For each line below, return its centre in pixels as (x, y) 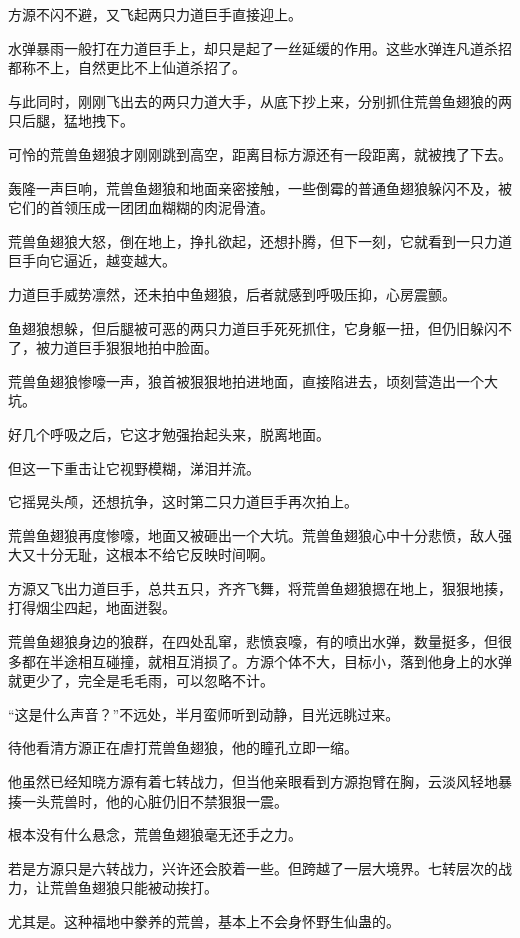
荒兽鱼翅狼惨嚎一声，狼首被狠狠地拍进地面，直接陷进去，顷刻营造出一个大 (253, 380)
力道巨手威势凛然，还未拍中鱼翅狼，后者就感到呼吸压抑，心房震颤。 (232, 293)
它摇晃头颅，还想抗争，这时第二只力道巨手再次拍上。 (183, 501)
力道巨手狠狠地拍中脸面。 (133, 347)
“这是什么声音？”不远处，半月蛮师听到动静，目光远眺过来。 (204, 713)
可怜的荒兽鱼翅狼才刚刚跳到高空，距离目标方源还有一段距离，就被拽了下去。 (260, 153)
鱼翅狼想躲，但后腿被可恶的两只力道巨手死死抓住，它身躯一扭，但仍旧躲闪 (253, 327)
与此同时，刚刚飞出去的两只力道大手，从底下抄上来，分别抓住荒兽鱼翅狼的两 (260, 100)
